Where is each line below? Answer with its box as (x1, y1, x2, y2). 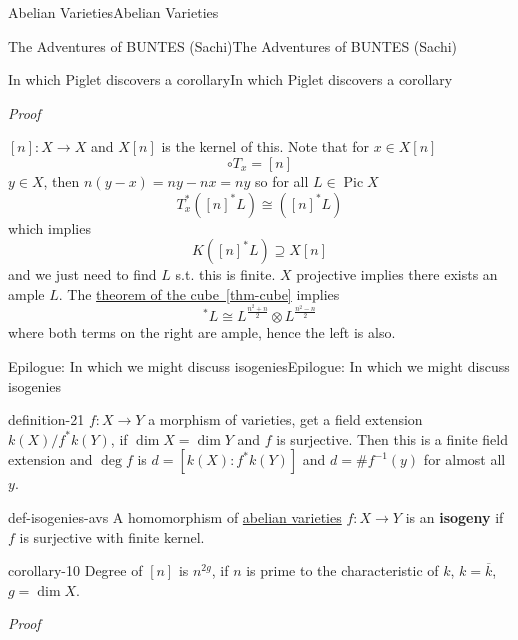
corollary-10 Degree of (8, 560, 143, 581)
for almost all (423, 449, 506, 470)
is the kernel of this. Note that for (161, 136, 369, 157)
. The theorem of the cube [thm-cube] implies (58, 283, 340, 304)
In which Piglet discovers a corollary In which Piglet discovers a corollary (8, 69, 453, 90)
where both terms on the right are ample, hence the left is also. (8, 322, 396, 343)
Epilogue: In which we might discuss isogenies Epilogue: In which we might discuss (8, 355, 510, 376)
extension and (8, 449, 93, 470)
